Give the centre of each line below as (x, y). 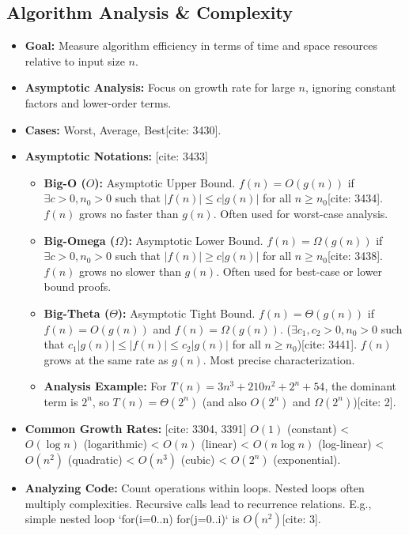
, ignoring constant (350, 87)
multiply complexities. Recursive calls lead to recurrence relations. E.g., (198, 503)
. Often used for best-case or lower (299, 271)
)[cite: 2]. (375, 401)
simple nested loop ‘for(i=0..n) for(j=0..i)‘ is (132, 519)
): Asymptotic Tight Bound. (186, 313)
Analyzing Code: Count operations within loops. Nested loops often (195, 488)
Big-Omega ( (80, 240)
